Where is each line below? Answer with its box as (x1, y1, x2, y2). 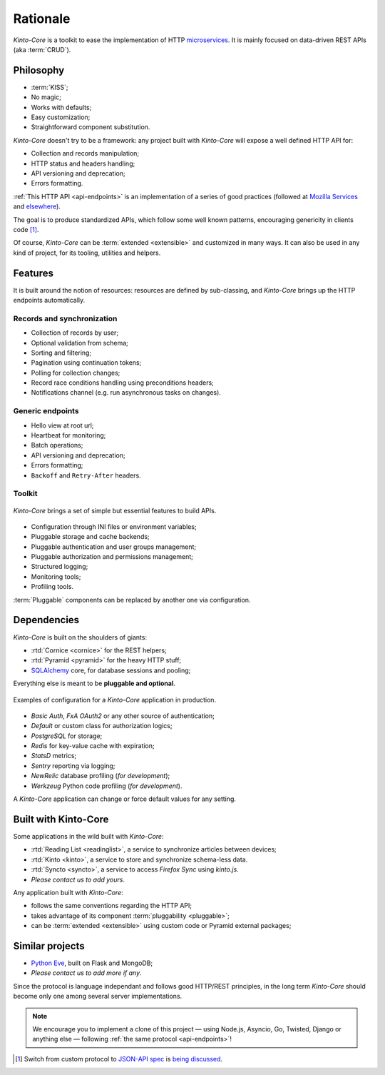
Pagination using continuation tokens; (31, 358, 142, 367)
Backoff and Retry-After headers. (31, 471, 142, 480)
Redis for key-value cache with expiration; (31, 742, 155, 750)
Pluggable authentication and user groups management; (31, 542, 197, 551)
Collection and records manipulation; (31, 149, 140, 158)
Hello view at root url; (31, 421, 94, 430)
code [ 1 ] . (13, 225, 39, 233)
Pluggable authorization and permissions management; (31, 552, 194, 561)
